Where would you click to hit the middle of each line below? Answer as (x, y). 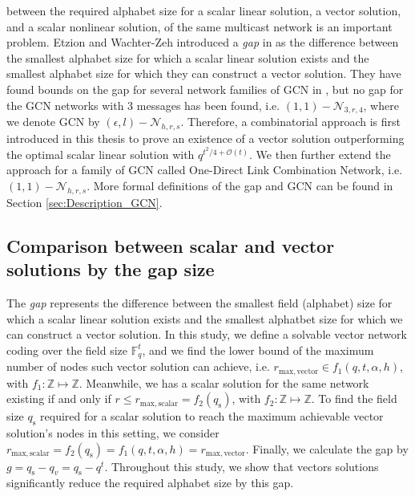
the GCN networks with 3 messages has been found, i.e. (143, 105)
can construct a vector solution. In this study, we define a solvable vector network (207, 334)
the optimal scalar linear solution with (101, 154)
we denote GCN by (53, 122)
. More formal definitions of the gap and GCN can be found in (240, 185)
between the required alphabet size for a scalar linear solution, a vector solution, (204, 10)
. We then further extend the (320, 154)
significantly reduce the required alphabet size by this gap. (150, 483)
